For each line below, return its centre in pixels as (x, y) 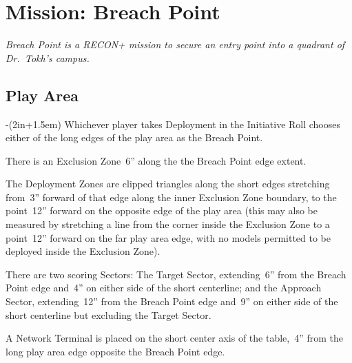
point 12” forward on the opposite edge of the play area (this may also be (162, 210)
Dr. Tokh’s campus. (48, 58)
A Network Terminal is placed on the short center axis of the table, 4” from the (174, 338)
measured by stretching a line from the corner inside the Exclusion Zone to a (168, 224)
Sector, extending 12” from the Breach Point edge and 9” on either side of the (172, 301)
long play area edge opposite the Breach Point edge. (115, 351)
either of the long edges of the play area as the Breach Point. (134, 137)
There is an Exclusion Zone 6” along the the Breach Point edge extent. (156, 160)
